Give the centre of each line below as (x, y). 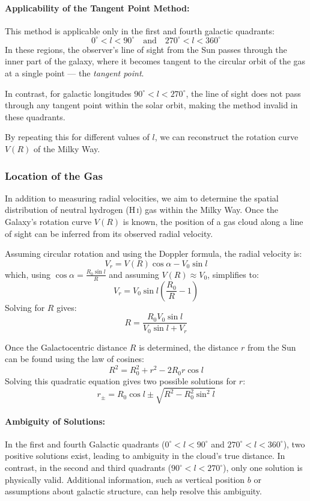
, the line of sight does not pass (243, 93)
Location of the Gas (54, 175)
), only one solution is (263, 468)
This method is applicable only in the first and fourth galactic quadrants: (140, 30)
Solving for (25, 307)
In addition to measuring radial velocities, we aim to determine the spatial (142, 198)
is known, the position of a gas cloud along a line (213, 222)
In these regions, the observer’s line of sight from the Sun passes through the (146, 49)
